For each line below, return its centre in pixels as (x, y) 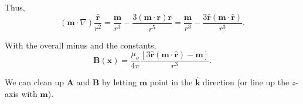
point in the (171, 82)
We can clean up (35, 82)
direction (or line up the (246, 82)
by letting (119, 82)
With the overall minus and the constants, (81, 45)
